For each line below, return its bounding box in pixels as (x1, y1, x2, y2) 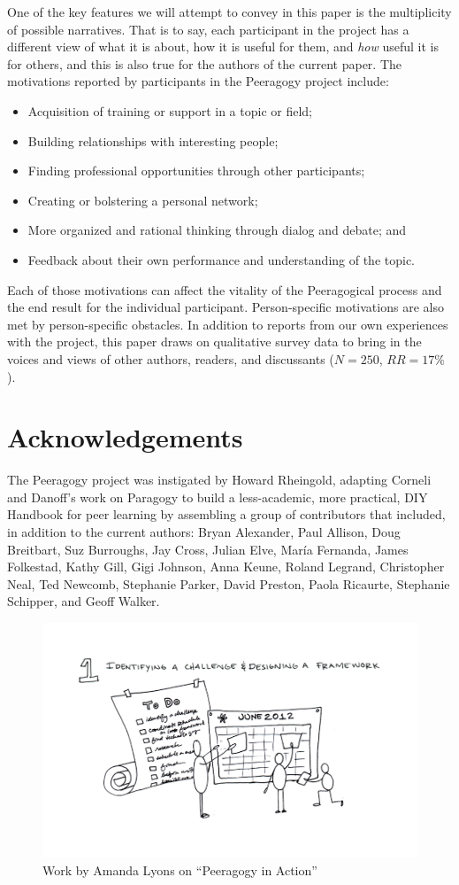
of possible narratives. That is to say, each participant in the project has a (7, 19, 409, 38)
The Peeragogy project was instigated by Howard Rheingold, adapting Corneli (7, 470, 432, 489)
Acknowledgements (7, 419, 243, 455)
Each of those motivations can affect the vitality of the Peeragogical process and (7, 280, 442, 299)
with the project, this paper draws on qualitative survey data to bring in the (7, 332, 422, 351)
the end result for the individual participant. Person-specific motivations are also (7, 298, 444, 316)
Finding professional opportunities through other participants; (27, 161, 365, 180)
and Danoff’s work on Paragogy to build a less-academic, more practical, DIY (7, 487, 428, 506)
